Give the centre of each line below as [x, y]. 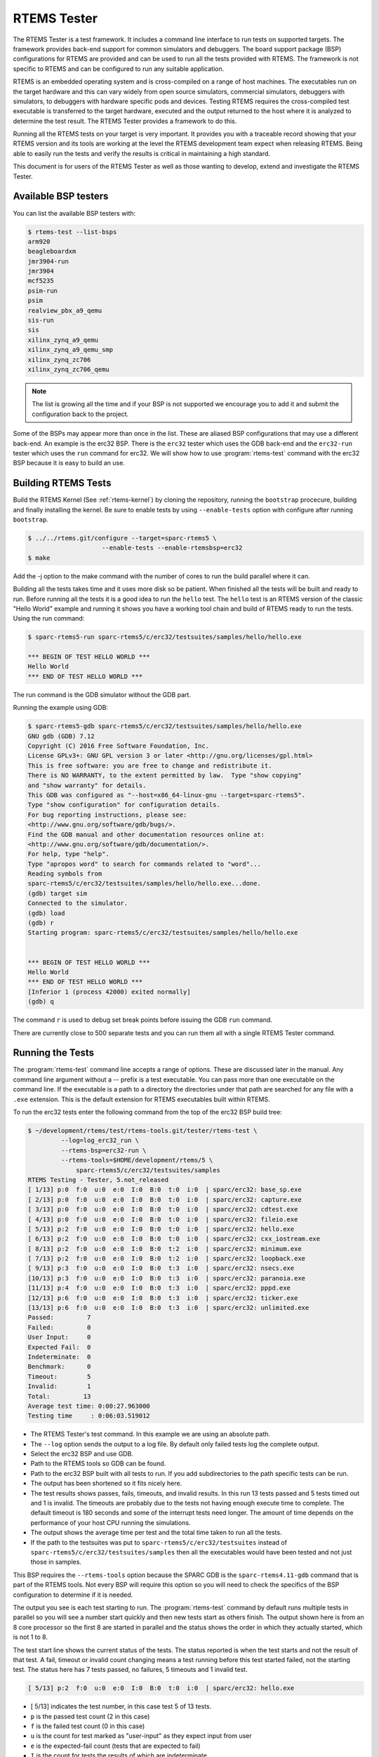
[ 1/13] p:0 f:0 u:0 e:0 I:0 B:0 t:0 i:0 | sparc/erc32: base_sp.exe [165, 1190]
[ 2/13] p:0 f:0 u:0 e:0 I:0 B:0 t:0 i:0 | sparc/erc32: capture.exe [165, 1199]
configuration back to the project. [80, 414]
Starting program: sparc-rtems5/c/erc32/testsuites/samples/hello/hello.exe [163, 933]
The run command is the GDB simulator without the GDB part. [102, 694]
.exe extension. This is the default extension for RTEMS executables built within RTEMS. [141, 1099]
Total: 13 [59, 1396]
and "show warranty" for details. [87, 785]
